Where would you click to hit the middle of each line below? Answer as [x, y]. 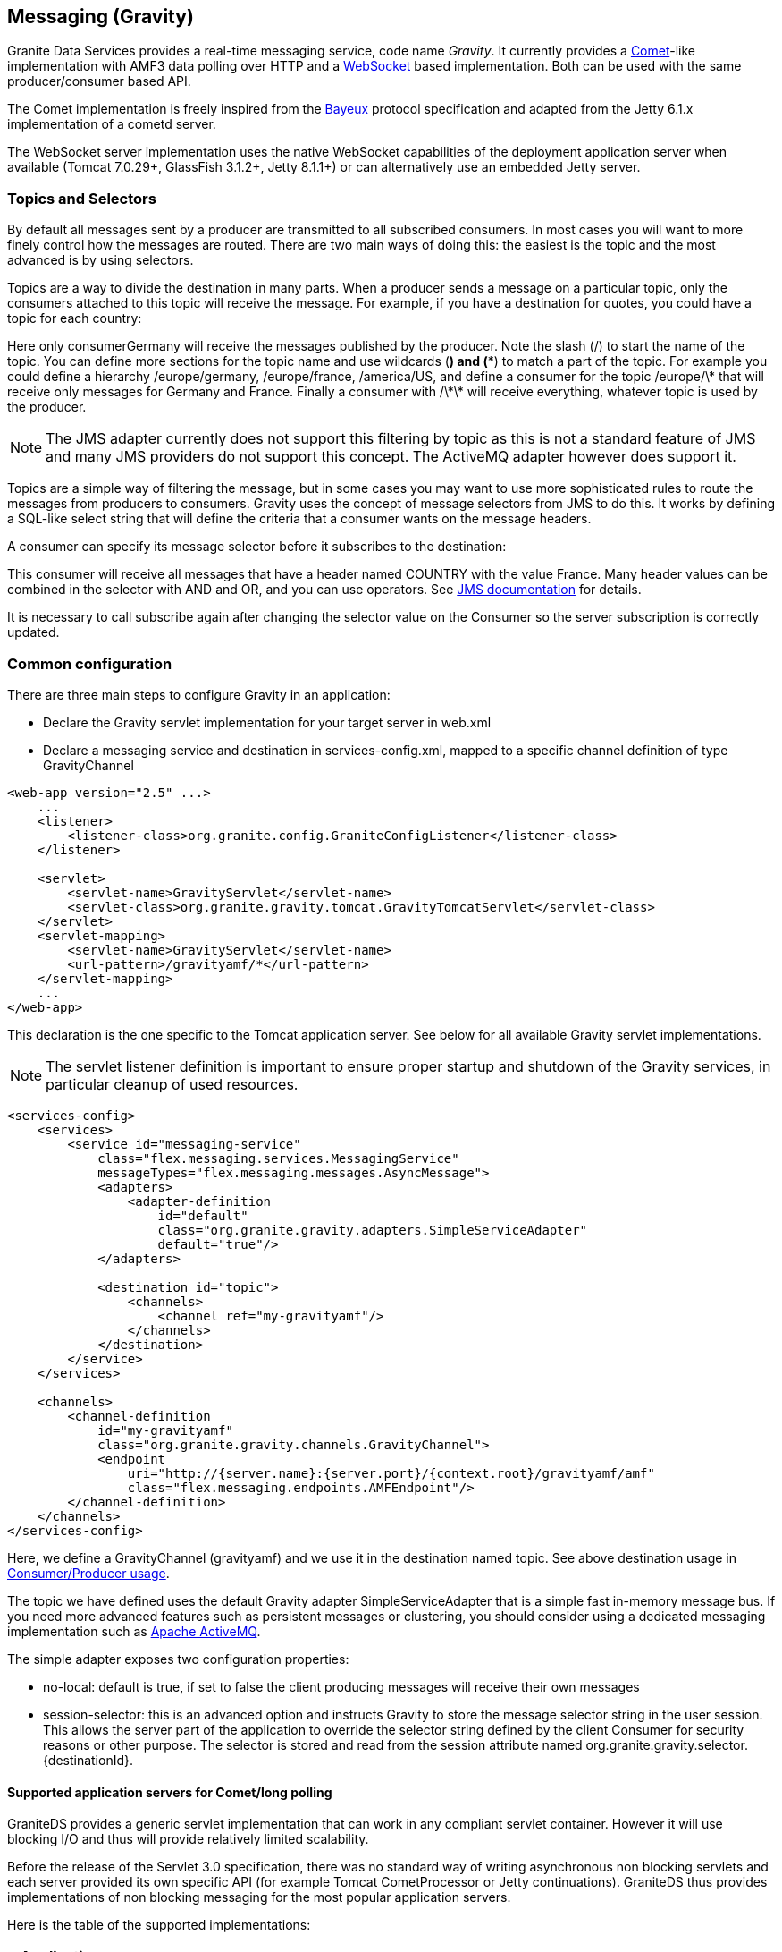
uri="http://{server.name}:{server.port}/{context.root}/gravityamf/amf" [391, 1473]
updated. [34, 632]
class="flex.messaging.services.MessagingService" [278, 1158]
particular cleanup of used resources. [172, 1084]
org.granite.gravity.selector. [667, 1744]
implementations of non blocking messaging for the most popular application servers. [259, 1897]
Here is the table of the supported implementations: [159, 1925]
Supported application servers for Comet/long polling [170, 1792]
